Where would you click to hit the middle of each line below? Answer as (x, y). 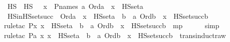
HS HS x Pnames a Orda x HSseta (75, 6)
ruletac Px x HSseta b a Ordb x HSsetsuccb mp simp (112, 25)
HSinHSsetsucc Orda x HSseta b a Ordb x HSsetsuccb (108, 16)
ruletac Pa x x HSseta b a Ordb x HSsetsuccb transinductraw (115, 35)
